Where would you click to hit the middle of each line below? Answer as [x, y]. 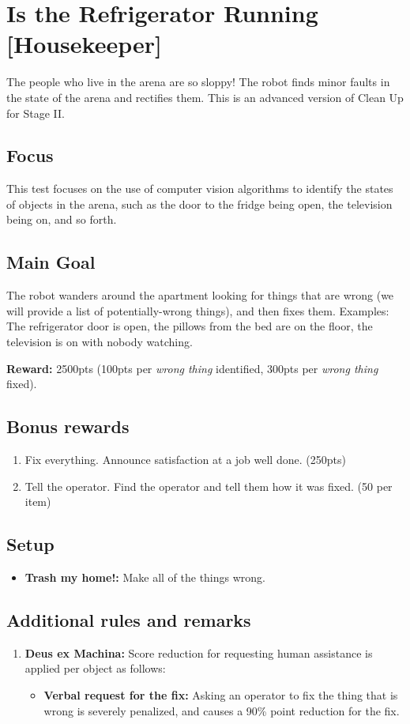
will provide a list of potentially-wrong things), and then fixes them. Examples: [198, 310]
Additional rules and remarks [129, 620]
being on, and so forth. [62, 219]
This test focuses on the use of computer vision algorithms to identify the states [200, 189]
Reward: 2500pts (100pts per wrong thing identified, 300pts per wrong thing [192, 368]
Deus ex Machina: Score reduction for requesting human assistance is [199, 652]
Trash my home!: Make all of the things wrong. [145, 577]
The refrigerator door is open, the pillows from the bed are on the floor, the [190, 326]
